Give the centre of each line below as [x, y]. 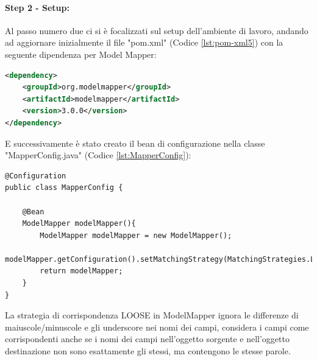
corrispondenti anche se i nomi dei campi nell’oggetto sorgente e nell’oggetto [147, 339]
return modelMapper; [81, 271]
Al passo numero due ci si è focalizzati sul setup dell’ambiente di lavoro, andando [157, 30]
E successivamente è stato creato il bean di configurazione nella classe [135, 143]
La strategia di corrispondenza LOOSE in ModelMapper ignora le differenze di [152, 315]
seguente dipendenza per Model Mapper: [81, 54]
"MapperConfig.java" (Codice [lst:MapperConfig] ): [98, 155]
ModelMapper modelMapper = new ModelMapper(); [136, 235]
